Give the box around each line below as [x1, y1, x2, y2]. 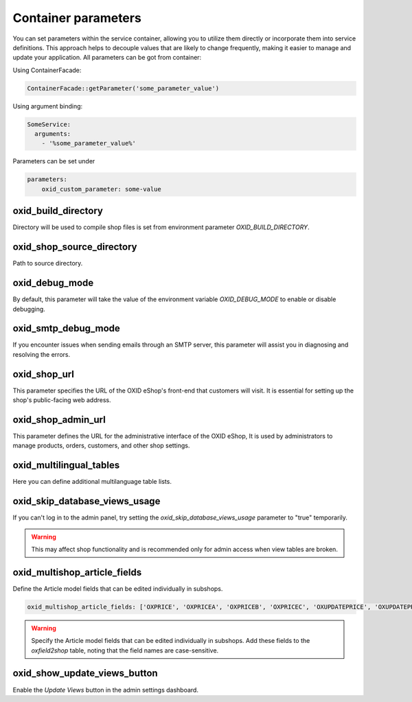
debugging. [12, 305, 46, 313]
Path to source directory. [12, 259, 83, 268]
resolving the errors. [12, 350, 71, 358]
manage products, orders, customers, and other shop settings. [12, 441, 190, 449]
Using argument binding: [12, 102, 83, 110]
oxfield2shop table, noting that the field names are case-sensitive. [31, 646, 219, 655]
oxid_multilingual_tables [12, 460, 120, 471]
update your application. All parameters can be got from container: [12, 54, 202, 62]
